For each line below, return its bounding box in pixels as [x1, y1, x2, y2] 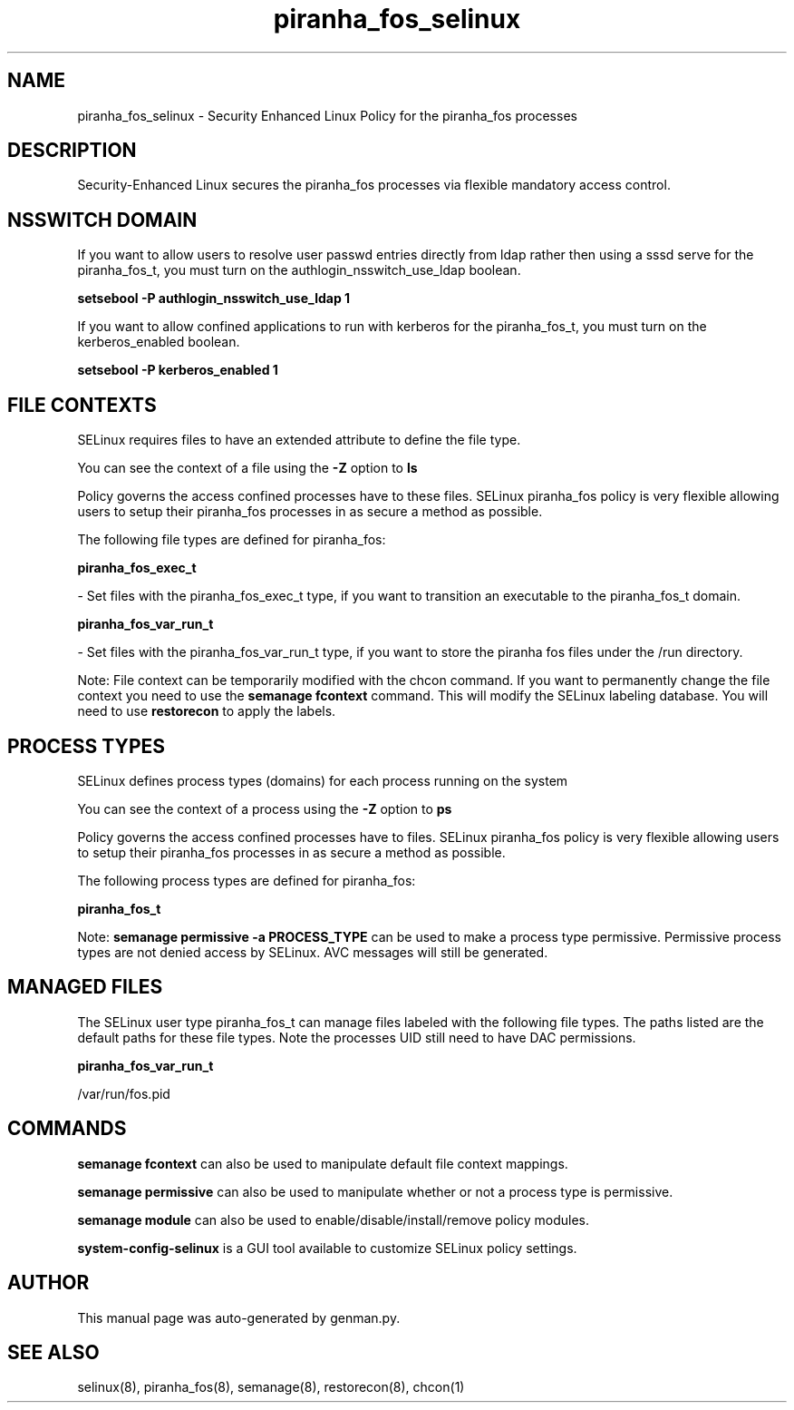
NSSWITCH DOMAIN [7, 208, 198, 231]
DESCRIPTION [7, 139, 137, 162]
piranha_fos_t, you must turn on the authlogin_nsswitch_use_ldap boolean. [77, 262, 521, 279]
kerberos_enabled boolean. [77, 334, 240, 350]
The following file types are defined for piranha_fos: [77, 532, 386, 548]
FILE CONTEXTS [7, 393, 157, 416]
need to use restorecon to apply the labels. [77, 703, 336, 720]
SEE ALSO [7, 1340, 100, 1364]
